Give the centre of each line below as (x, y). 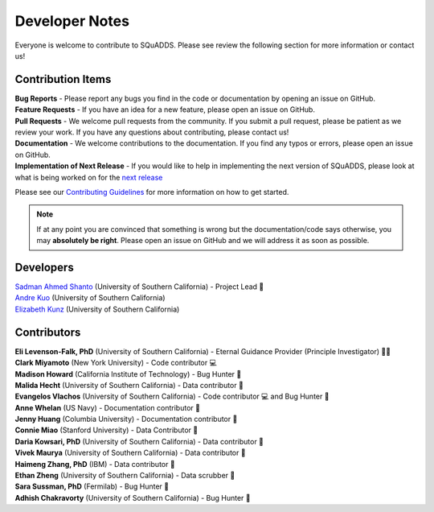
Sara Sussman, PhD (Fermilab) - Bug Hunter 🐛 (92, 486)
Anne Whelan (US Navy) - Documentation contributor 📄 (108, 407)
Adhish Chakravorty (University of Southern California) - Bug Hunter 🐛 (133, 498)
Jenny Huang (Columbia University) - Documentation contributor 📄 (126, 419)
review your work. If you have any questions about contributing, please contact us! (152, 132)
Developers (44, 267)
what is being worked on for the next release (89, 177)
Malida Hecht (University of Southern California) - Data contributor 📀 (129, 385)
